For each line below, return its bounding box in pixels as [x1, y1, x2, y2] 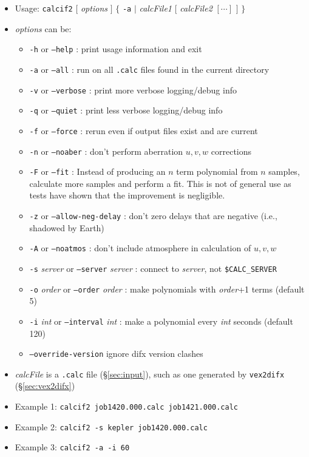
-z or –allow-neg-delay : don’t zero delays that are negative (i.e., [29, 209, 277, 222]
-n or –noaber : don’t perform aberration [29, 144, 183, 157]
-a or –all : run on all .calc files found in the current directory [29, 63, 270, 75]
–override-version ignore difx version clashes [29, 347, 203, 360]
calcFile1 [139, 2, 172, 14]
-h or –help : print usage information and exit [29, 42, 202, 55]
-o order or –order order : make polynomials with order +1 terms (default [29, 282, 305, 295]
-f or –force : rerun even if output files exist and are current [29, 124, 258, 137]
